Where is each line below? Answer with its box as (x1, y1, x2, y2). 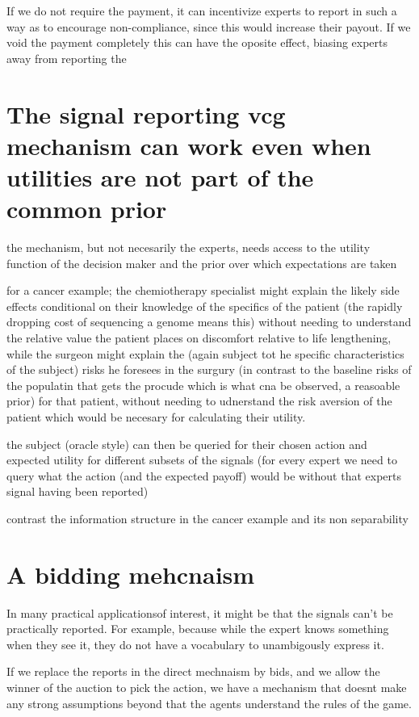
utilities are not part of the (6, 160, 314, 193)
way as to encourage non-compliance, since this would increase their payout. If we (6, 18, 411, 35)
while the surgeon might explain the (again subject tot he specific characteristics (6, 345, 404, 362)
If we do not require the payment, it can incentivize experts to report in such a (6, 2, 397, 19)
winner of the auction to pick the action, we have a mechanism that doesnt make (6, 679, 407, 696)
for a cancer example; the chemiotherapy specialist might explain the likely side (6, 282, 400, 299)
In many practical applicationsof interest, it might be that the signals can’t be (6, 604, 393, 621)
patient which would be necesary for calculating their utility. (6, 409, 306, 425)
